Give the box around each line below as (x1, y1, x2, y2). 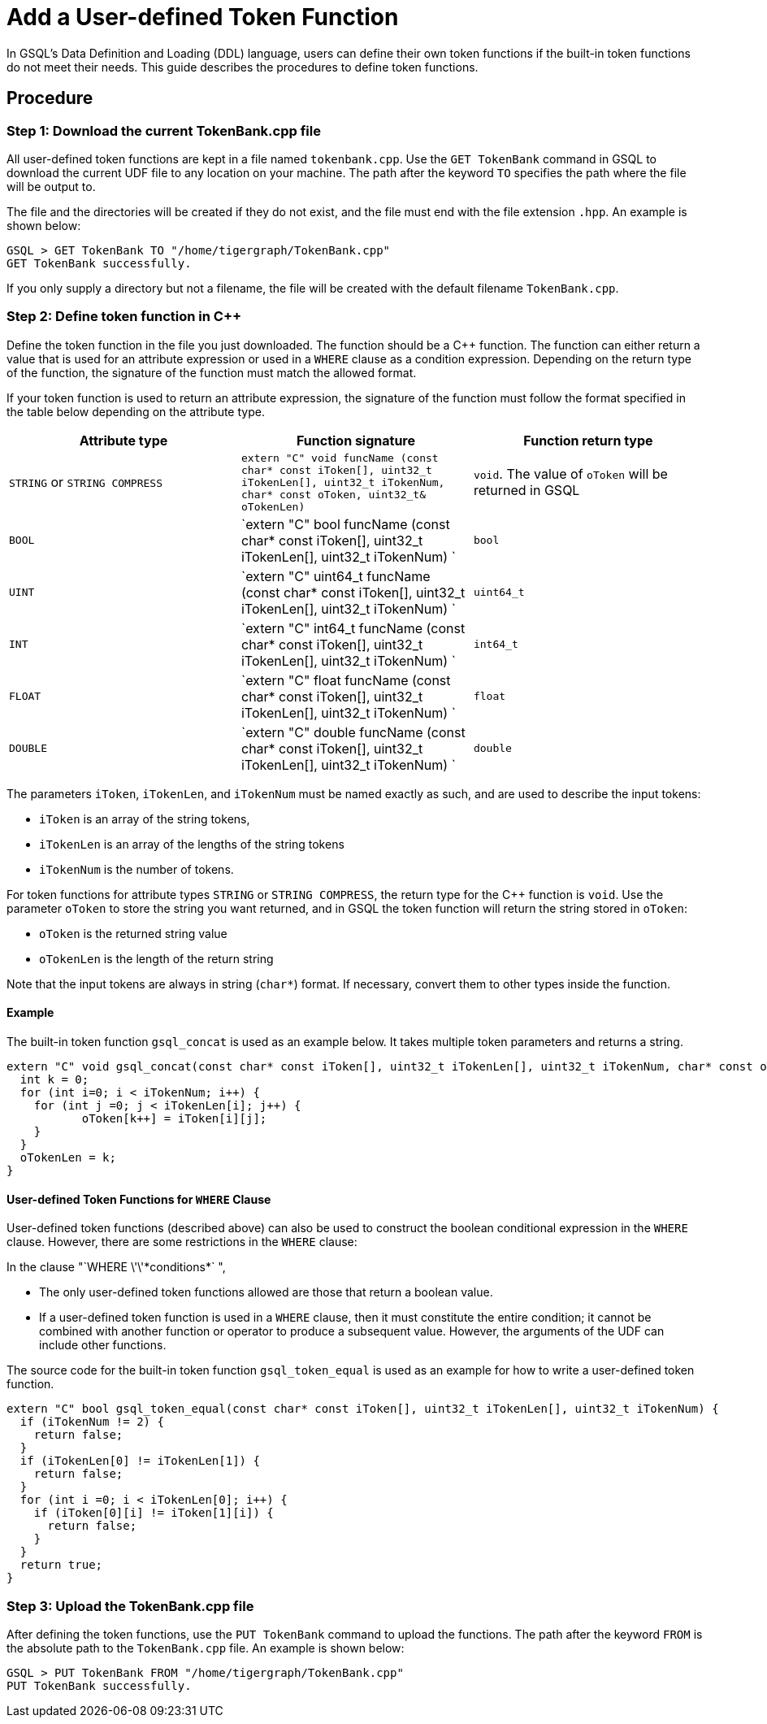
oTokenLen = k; (19, 1150, 116, 1164)
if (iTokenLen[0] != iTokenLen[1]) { (19, 1454, 260, 1468)
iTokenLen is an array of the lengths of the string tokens (39, 836, 344, 851)
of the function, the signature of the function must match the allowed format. (6, 365, 417, 380)
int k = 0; (19, 1072, 89, 1086)
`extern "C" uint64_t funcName (240, 567, 431, 584)
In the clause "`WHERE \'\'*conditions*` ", (6, 1260, 226, 1275)
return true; (19, 1558, 103, 1572)
